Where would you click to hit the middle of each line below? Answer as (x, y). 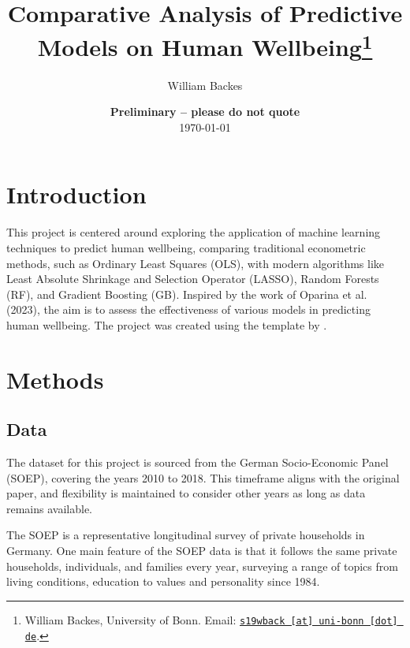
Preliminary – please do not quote (205, 112)
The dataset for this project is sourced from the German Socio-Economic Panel (198, 462)
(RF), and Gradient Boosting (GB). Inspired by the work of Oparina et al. (187, 294)
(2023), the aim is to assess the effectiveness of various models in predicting (188, 309)
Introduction (76, 194)
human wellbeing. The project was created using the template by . (167, 324)
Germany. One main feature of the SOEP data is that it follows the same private (202, 551)
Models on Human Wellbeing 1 (205, 45)
